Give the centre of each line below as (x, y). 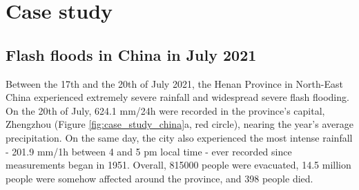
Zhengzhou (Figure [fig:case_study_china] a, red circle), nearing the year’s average (179, 124)
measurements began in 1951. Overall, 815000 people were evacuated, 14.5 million (178, 165)
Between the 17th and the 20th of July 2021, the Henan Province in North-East (174, 83)
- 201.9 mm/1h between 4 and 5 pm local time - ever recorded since (149, 151)
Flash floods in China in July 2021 (131, 54)
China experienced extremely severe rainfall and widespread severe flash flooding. (177, 97)
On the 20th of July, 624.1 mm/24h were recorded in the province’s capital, (165, 110)
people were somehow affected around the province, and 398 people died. (159, 178)
